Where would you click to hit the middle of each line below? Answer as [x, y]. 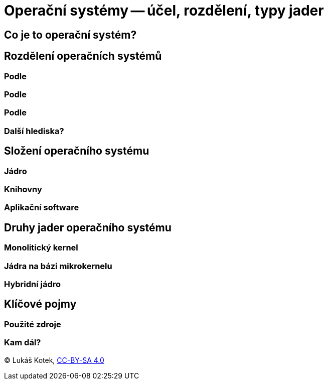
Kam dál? [23, 343]
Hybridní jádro [33, 284]
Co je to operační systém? [70, 35]
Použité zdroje [33, 324]
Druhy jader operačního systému [88, 227]
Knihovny [23, 189]
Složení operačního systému [77, 151]
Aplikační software [42, 208]
